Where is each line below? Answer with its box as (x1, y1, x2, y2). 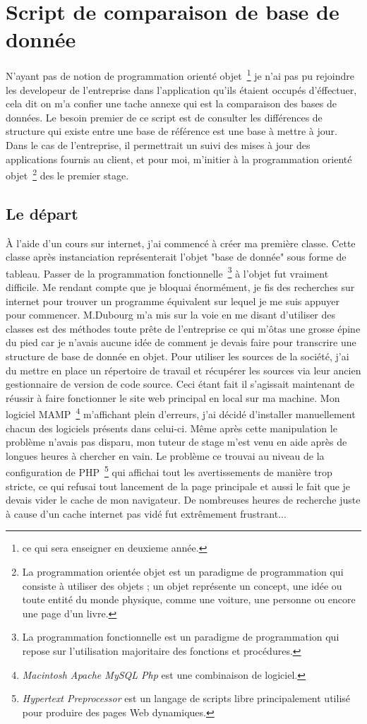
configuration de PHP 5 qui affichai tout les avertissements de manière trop (6, 463, 332, 480)
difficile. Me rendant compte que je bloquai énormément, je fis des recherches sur (6, 280, 355, 295)
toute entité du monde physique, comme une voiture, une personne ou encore (22, 592, 356, 607)
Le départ (6, 202, 78, 224)
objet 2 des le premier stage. (6, 166, 129, 182)
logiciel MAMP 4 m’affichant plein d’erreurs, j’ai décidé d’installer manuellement (6, 405, 356, 422)
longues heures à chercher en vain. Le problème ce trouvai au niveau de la (6, 448, 325, 463)
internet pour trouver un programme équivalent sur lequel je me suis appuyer (6, 293, 340, 308)
